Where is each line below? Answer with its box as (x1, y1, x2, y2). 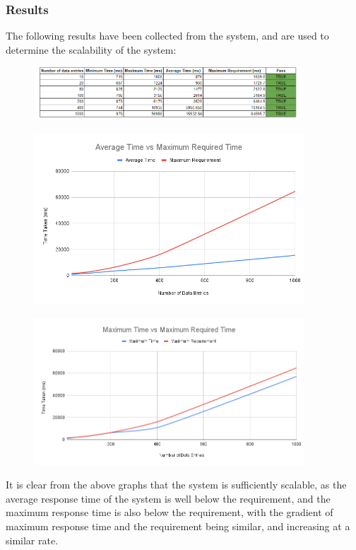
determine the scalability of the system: (6, 42, 177, 57)
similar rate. (6, 532, 59, 547)
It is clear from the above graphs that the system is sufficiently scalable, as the (6, 477, 347, 492)
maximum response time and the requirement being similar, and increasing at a (6, 518, 350, 533)
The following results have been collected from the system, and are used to (6, 28, 329, 43)
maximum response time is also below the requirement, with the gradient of (6, 505, 333, 520)
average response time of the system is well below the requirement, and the (6, 491, 331, 505)
